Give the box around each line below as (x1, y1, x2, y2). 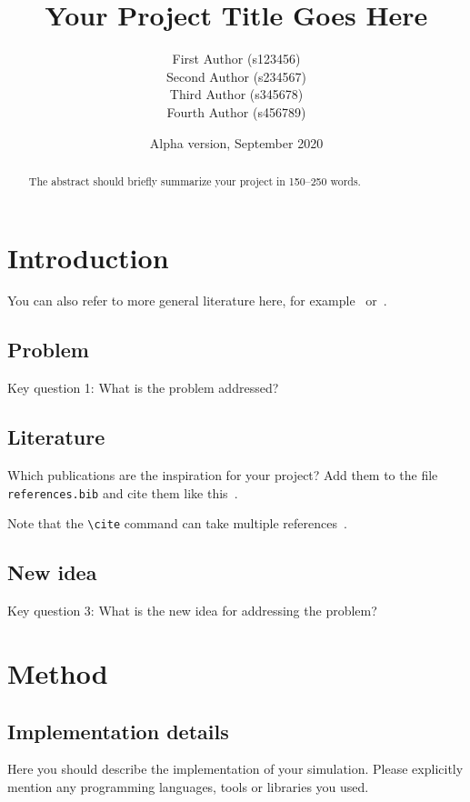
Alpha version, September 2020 (149, 133, 324, 152)
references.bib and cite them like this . (7, 483, 238, 502)
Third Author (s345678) (169, 85, 304, 104)
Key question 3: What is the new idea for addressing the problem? (7, 601, 377, 620)
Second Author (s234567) (165, 66, 307, 85)
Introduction (7, 238, 169, 276)
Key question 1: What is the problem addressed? (7, 378, 279, 397)
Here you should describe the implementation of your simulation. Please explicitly (7, 759, 464, 778)
